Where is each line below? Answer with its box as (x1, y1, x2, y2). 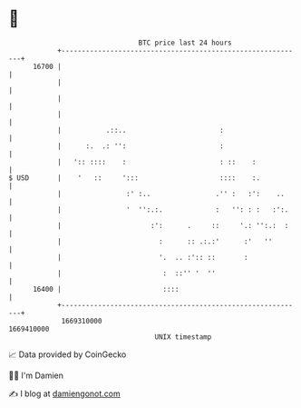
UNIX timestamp (154, 332, 212, 342)
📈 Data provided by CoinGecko (8, 349, 127, 360)
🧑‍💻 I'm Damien (8, 370, 64, 381)
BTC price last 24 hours (138, 38, 232, 47)
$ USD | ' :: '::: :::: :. (8, 173, 260, 183)
